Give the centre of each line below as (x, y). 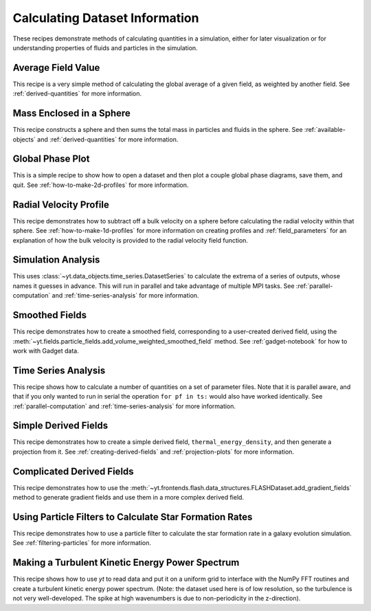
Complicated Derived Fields (73, 471)
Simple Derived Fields (60, 426)
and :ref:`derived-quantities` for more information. (108, 139)
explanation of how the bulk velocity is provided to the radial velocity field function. (131, 240)
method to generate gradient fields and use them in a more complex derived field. (128, 498)
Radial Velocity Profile (61, 204)
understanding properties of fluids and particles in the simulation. (105, 47)
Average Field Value (56, 68)
